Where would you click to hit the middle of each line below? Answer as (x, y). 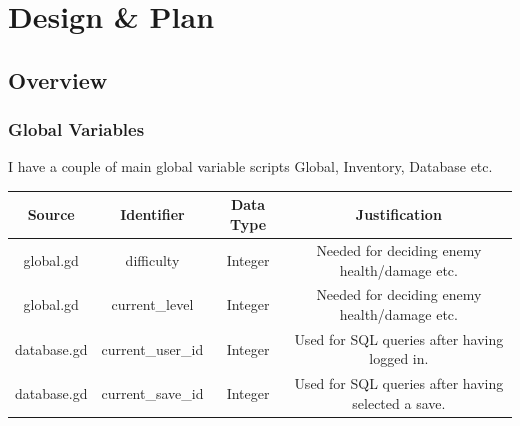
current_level (152, 304)
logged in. (399, 358)
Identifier (152, 214)
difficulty (152, 259)
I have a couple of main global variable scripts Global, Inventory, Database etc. (250, 166)
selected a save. (399, 402)
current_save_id (152, 393)
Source (51, 214)
